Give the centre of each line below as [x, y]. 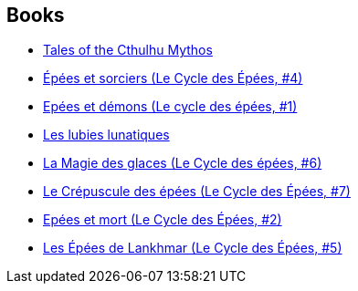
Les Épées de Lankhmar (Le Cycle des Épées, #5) [193, 248]
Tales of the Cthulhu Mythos [128, 50]
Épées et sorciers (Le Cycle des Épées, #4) [173, 78]
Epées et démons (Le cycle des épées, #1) [170, 107]
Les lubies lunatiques [106, 135]
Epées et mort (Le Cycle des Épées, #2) [163, 220]
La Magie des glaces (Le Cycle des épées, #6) [183, 163]
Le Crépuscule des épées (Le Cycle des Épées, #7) [197, 192]
